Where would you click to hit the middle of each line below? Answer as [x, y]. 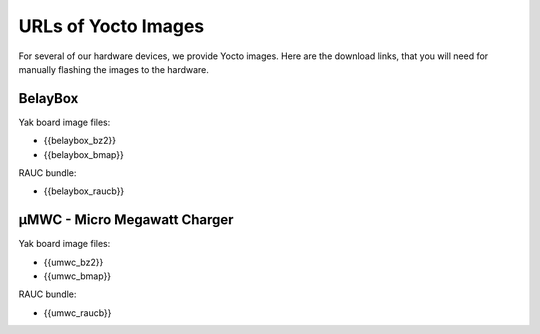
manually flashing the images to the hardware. [114, 69]
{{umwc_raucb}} [77, 312]
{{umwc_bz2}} [73, 262]
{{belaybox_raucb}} [84, 191]
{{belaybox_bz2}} [80, 141]
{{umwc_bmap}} [77, 276]
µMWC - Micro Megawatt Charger [126, 220]
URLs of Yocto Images [111, 26]
